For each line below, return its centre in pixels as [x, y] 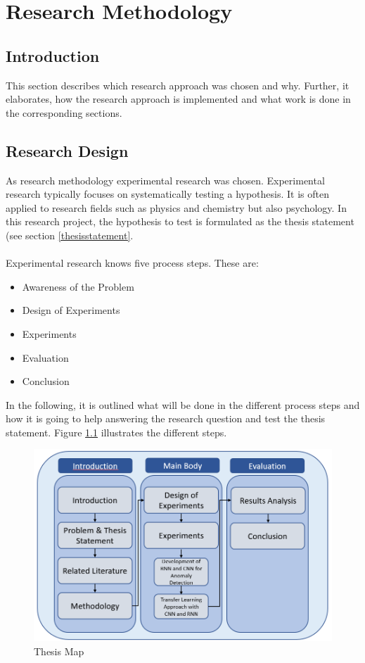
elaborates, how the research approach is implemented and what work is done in [178, 99]
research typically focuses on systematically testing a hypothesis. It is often [168, 194]
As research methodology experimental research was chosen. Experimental [165, 180]
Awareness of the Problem [78, 286]
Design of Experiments [71, 310]
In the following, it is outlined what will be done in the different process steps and [183, 404]
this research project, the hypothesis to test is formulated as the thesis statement [180, 221]
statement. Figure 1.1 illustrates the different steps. [116, 432]
